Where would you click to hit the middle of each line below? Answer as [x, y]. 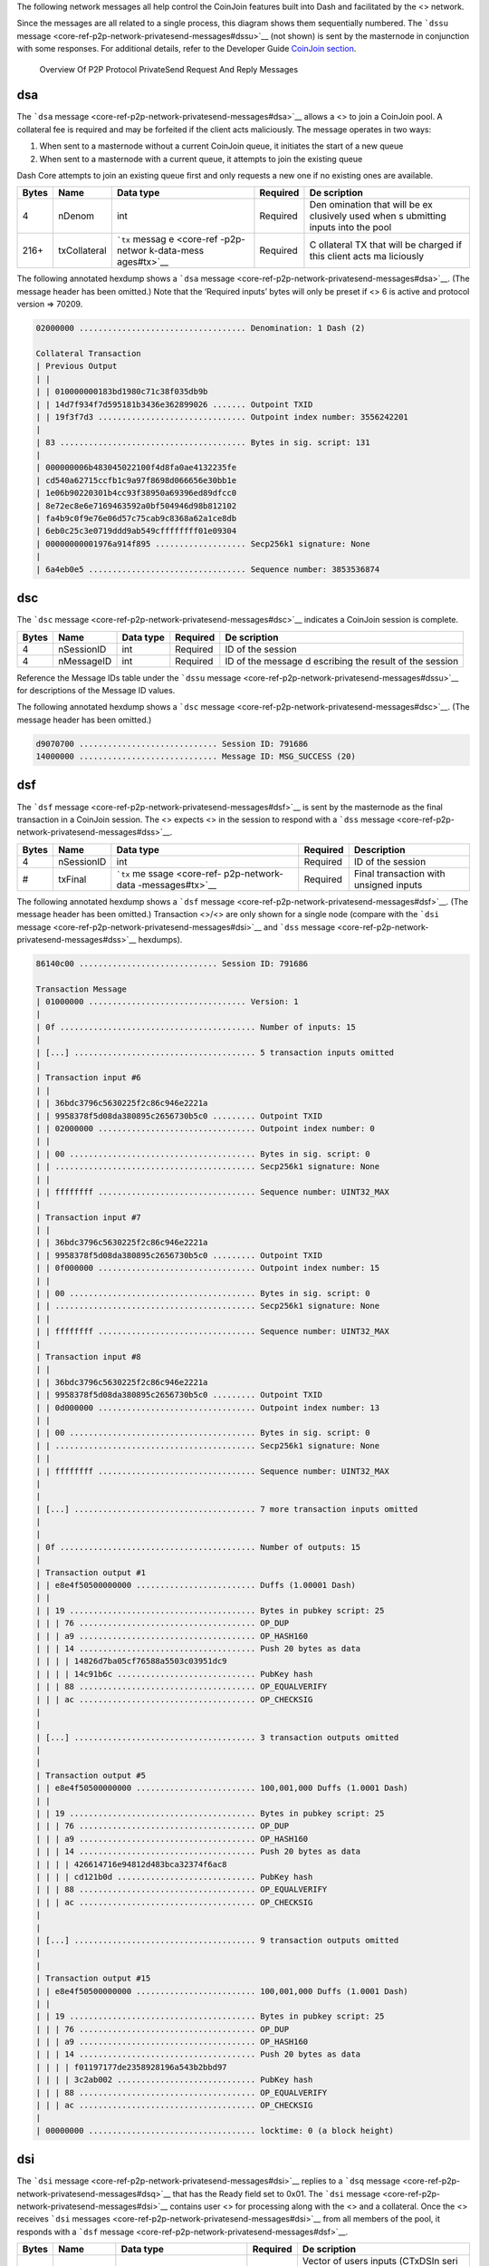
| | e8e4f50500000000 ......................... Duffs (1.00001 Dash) [196, 1585]
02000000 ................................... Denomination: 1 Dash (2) [201, 328]
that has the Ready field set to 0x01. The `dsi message [276, 2193]
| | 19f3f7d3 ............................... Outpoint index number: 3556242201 [222, 416]
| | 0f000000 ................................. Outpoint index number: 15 [208, 1268]
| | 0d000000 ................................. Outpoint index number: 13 [208, 1408]
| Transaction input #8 [89, 1356]
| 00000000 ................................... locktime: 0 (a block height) [215, 2130]
